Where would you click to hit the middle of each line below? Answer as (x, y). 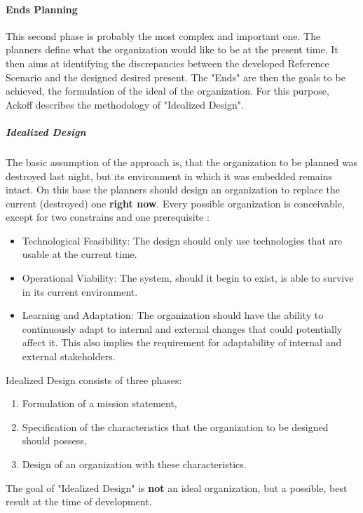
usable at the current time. (80, 254)
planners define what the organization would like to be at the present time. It (172, 49)
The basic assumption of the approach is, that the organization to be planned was (182, 162)
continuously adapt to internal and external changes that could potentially (182, 328)
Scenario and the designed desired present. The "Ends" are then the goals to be (176, 77)
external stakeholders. (69, 356)
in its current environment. (80, 291)
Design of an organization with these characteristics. (134, 464)
